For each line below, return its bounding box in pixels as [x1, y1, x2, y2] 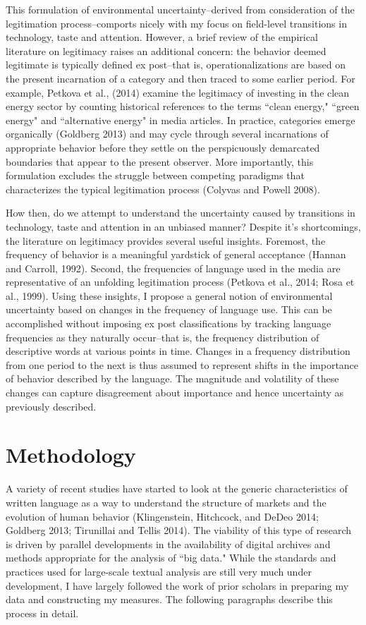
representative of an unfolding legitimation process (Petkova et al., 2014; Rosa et [6, 274, 355, 289]
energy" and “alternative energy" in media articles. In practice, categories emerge [6, 112, 355, 127]
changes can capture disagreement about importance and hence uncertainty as [6, 385, 344, 400]
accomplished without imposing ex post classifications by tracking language [6, 316, 331, 331]
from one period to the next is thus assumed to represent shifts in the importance [6, 357, 359, 372]
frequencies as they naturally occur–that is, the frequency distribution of [6, 329, 319, 344]
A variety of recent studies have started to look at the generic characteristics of [6, 481, 348, 496]
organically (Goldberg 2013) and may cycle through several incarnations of [6, 126, 329, 141]
